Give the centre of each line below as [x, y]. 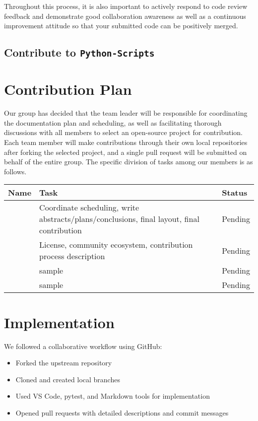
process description [72, 256]
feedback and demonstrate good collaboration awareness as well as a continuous [125, 16]
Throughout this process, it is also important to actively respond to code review [126, 6]
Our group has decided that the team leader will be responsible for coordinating [126, 113]
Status [235, 193]
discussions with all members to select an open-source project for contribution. [123, 132]
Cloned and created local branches [68, 379]
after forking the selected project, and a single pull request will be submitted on [126, 152]
